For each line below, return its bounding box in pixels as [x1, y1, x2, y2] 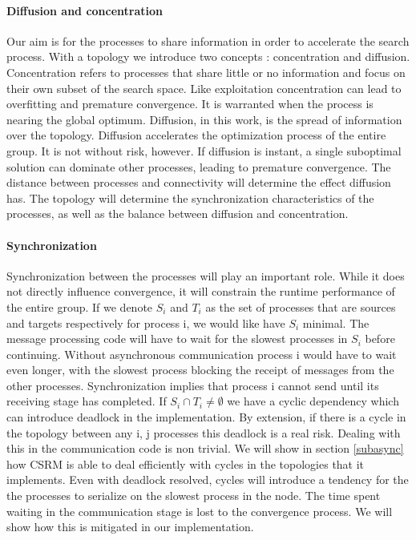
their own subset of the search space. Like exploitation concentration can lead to [6, 79, 402, 96]
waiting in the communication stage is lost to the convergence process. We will [6, 502, 393, 519]
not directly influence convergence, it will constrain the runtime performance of [6, 283, 395, 300]
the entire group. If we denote [6, 298, 153, 315]
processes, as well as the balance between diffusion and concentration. [6, 205, 349, 222]
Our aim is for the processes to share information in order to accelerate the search [6, 32, 410, 49]
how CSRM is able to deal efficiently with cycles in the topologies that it [6, 455, 365, 472]
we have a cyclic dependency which [227, 393, 399, 409]
